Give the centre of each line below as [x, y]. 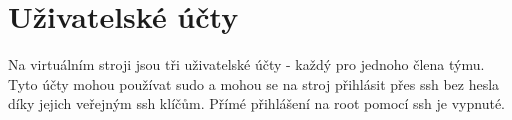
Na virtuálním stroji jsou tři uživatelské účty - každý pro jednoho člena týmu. [246, 64]
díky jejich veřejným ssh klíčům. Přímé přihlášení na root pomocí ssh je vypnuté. [256, 103]
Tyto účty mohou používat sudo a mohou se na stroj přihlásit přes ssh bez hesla [254, 83]
